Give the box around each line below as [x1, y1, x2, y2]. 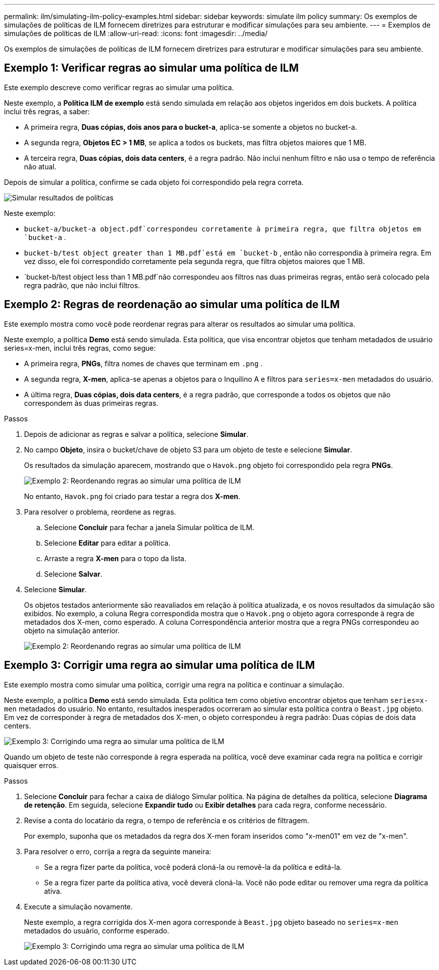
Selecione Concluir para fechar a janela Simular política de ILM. [44, 523, 255, 532]
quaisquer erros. [4, 761, 59, 770]
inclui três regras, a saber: [4, 107, 90, 116]
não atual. [24, 162, 57, 171]
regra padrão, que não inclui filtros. [24, 281, 140, 290]
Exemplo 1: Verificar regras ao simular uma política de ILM [4, 62, 299, 75]
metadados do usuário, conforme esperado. [24, 926, 169, 935]
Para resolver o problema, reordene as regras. [24, 507, 176, 516]
